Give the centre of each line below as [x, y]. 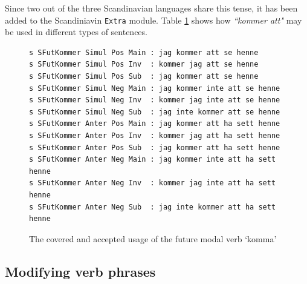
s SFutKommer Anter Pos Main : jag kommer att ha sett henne [155, 124]
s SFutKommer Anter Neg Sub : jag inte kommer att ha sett [153, 207]
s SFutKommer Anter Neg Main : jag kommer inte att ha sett [153, 160]
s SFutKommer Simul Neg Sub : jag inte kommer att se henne [155, 112]
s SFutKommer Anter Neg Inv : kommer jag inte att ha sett [153, 183]
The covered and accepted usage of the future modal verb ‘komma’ [153, 238]
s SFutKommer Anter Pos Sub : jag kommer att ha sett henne [155, 147]
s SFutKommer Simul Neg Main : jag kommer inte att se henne [155, 88]
